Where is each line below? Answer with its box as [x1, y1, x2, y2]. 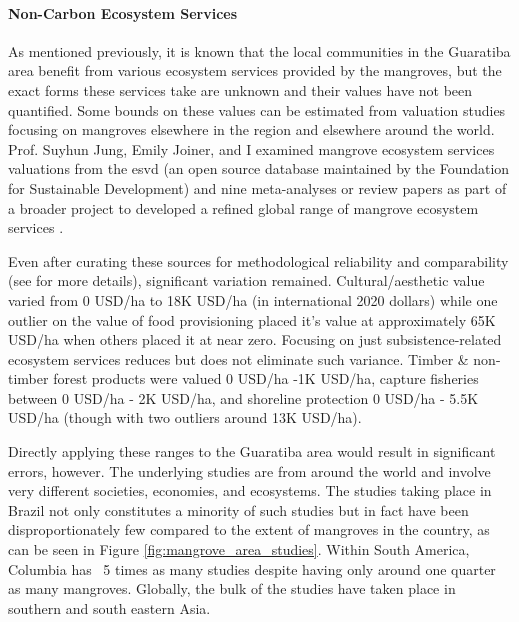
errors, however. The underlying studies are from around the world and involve [8, 460, 491, 481]
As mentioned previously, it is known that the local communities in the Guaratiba [8, 40, 511, 61]
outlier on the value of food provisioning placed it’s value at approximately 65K [8, 309, 496, 330]
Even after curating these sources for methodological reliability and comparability [8, 250, 509, 271]
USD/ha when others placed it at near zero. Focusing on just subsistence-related [8, 329, 502, 350]
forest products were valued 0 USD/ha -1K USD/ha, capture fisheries [53, 368, 479, 389]
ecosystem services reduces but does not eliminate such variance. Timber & [8, 348, 469, 369]
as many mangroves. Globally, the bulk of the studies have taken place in [8, 578, 456, 599]
